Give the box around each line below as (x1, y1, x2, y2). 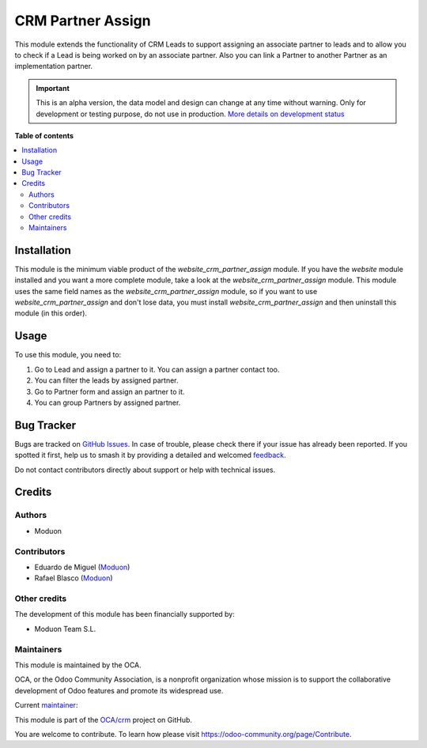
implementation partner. (14, 62, 93, 71)
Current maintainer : (14, 701, 78, 710)
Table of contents (14, 130, 74, 140)
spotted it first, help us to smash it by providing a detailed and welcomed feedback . (14, 451, 286, 460)
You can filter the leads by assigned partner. (34, 376, 179, 385)
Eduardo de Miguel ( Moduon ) (34, 562, 130, 572)
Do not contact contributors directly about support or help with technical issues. (14, 465, 276, 474)
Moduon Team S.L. (34, 624, 96, 633)
